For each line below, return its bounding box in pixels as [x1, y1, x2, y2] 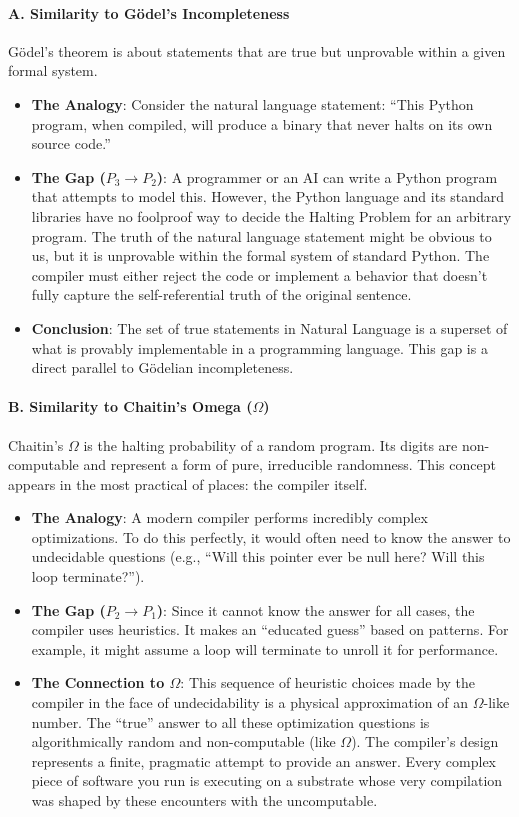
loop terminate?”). [31, 566, 145, 587]
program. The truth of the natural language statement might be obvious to [31, 225, 492, 246]
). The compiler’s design [351, 731, 499, 752]
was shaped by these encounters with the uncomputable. [31, 790, 378, 810]
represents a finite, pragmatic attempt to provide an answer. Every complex [31, 750, 496, 771]
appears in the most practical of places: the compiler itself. [8, 473, 368, 494]
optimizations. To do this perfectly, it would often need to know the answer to [31, 526, 511, 547]
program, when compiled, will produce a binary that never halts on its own [31, 113, 493, 134]
